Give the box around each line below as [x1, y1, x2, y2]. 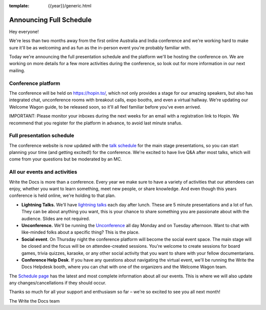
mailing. [9, 67, 26, 74]
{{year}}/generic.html [48, 3, 92, 8]
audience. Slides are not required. [21, 215, 90, 222]
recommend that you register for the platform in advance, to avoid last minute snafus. [9, 120, 182, 126]
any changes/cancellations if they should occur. [9, 280, 106, 286]
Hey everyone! [9, 29, 39, 35]
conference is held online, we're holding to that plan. [9, 193, 116, 198]
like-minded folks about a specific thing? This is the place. [21, 230, 140, 235]
